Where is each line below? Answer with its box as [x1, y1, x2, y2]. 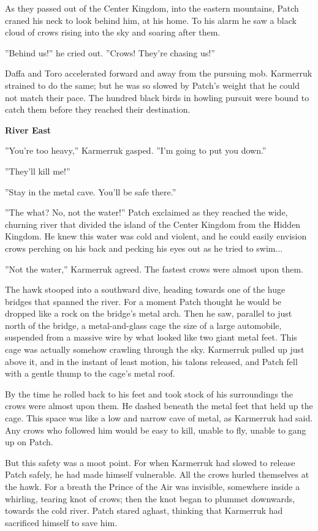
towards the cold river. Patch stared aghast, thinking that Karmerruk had [5, 504, 283, 517]
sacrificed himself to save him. [5, 516, 118, 529]
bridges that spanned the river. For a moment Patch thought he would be [5, 295, 282, 307]
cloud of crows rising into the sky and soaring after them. [5, 26, 221, 39]
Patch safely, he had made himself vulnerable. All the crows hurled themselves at [5, 468, 309, 481]
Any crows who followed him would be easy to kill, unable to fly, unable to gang [5, 423, 306, 436]
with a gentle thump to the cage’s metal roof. [5, 367, 175, 380]
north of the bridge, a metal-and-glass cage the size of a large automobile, [5, 318, 282, 331]
